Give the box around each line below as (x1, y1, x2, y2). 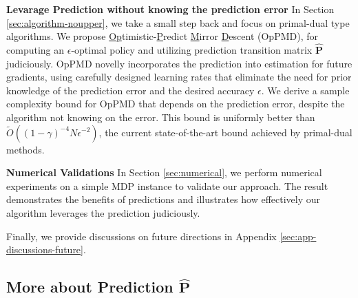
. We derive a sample (261, 83, 350, 97)
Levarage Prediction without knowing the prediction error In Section (6, 2, 335, 16)
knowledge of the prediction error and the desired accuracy (6, 83, 255, 97)
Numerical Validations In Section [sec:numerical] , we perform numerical (6, 165, 322, 180)
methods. (6, 142, 45, 156)
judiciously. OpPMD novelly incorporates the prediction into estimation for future (6, 56, 352, 70)
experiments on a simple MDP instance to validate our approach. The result (6, 178, 328, 193)
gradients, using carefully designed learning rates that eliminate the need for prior (6, 70, 352, 84)
